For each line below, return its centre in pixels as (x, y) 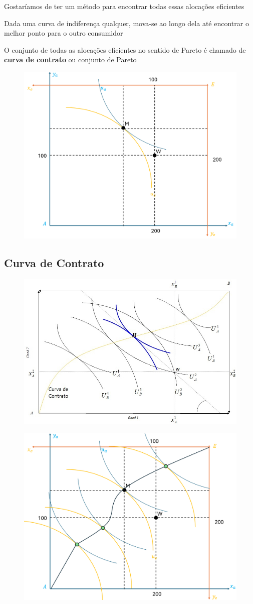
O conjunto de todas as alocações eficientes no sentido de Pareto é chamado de (125, 49)
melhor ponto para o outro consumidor (64, 33)
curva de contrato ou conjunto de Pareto (70, 59)
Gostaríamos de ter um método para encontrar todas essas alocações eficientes (124, 6)
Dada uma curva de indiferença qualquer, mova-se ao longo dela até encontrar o (126, 23)
